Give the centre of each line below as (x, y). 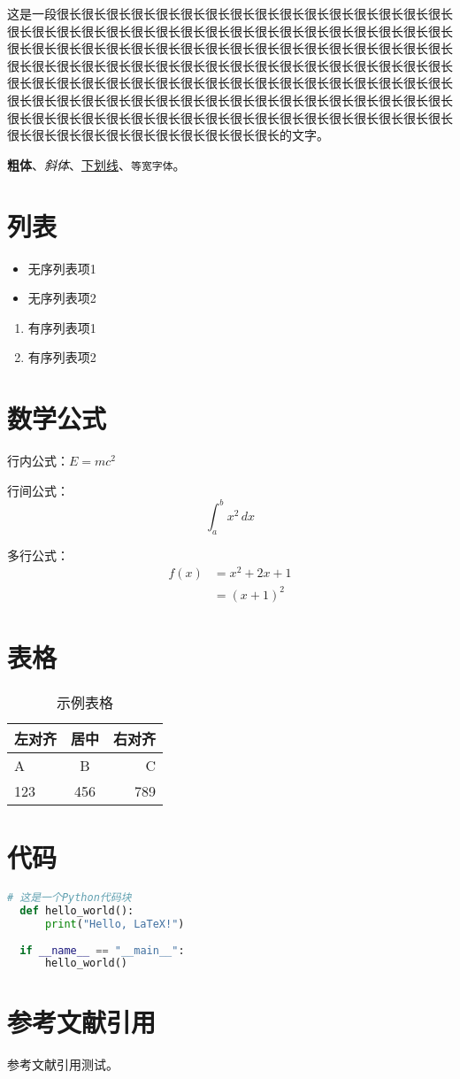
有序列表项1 (62, 327)
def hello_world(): (77, 910)
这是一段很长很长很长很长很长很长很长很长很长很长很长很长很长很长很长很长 (230, 13)
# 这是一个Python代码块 (69, 898)
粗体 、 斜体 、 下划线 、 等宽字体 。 (96, 164)
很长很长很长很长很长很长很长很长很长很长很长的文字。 (168, 135)
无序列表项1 (62, 268)
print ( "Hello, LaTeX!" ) (115, 924)
